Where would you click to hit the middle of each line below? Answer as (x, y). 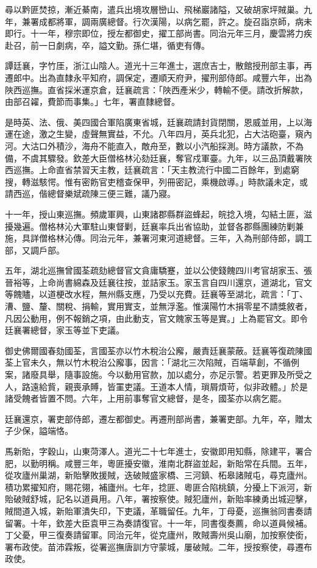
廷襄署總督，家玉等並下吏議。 (65, 330)
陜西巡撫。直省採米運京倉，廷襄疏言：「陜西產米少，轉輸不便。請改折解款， (156, 89)
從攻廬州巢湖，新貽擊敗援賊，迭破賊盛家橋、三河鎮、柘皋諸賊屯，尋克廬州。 (158, 475)
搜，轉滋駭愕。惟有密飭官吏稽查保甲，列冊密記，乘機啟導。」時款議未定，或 (156, 181)
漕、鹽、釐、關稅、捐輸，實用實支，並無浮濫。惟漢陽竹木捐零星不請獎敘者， (158, 306)
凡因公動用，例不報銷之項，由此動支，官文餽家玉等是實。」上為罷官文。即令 (156, 318)
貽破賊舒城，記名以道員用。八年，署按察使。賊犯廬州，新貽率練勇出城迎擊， (158, 499)
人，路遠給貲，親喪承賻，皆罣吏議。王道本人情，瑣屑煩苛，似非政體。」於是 (156, 386)
